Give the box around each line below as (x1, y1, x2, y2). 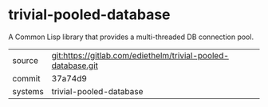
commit (12, 73, 41, 84)
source (12, 54, 38, 65)
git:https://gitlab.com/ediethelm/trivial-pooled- (51, 50, 230, 61)
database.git (51, 60, 98, 71)
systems (12, 85, 44, 97)
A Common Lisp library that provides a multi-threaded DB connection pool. (8, 32, 254, 42)
